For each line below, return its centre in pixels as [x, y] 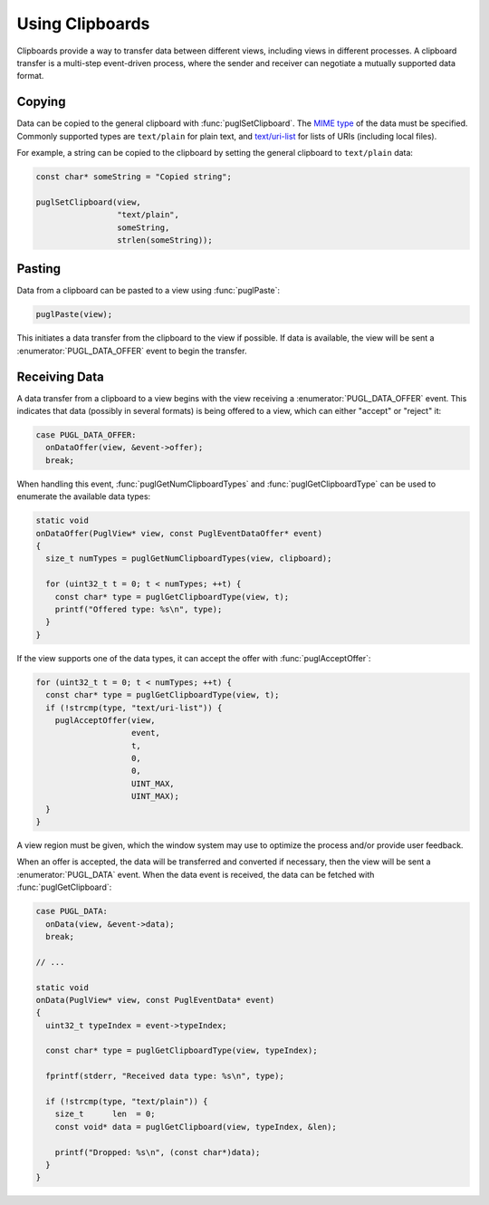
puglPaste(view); [74, 314]
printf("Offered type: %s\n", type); [139, 609]
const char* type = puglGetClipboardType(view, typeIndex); [182, 1051]
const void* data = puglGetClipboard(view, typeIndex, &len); [196, 1127]
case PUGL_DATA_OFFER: [86, 435]
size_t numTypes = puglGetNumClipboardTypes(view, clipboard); [189, 559]
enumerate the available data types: [84, 496]
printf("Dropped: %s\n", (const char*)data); [158, 1152]
